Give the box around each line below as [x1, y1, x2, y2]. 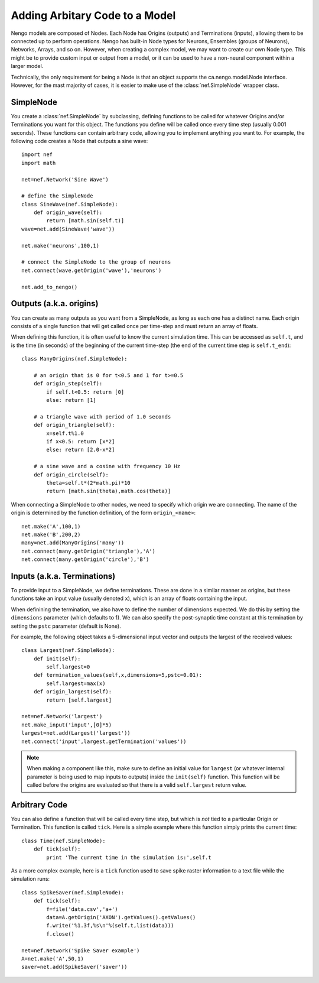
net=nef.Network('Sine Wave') [21, 176, 109, 183]
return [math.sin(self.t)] [46, 218, 125, 224]
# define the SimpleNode [21, 193, 93, 199]
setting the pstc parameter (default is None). [11, 622, 121, 630]
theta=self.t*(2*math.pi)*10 [46, 479, 131, 486]
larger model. [11, 63, 44, 70]
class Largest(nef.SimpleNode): [21, 647, 115, 654]
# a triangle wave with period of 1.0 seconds [33, 413, 171, 420]
